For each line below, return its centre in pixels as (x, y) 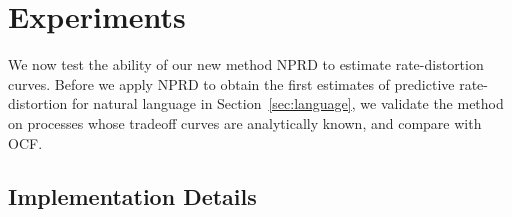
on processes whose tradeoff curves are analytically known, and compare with (245, 122)
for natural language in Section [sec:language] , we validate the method (287, 103)
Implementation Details (132, 196)
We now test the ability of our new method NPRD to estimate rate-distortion (246, 64)
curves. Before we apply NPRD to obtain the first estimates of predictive (231, 83)
